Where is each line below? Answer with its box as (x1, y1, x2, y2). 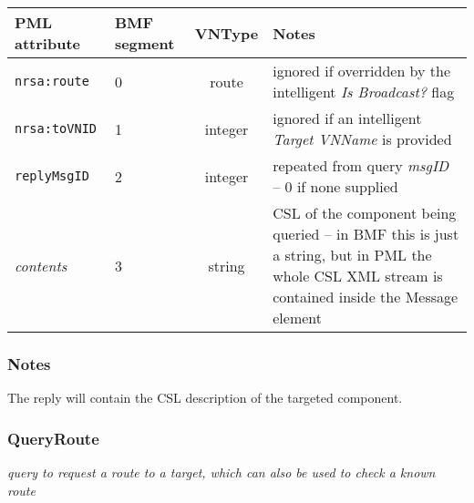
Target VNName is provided (273, 128, 452, 149)
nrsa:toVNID (15, 121, 98, 136)
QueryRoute (7, 426, 99, 449)
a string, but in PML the (273, 244, 432, 265)
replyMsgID (15, 169, 89, 183)
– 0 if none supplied (273, 176, 398, 197)
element (273, 307, 322, 328)
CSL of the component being (273, 202, 457, 223)
